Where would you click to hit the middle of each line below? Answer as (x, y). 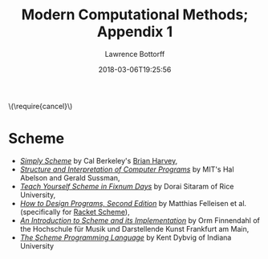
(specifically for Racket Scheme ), (75, 212)
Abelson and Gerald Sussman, (70, 177)
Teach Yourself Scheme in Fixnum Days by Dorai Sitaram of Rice (127, 186)
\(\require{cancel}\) (41, 106)
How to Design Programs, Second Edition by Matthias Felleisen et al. (133, 203)
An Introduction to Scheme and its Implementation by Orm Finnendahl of (140, 220)
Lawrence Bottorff (135, 54)
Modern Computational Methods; (135, 15)
